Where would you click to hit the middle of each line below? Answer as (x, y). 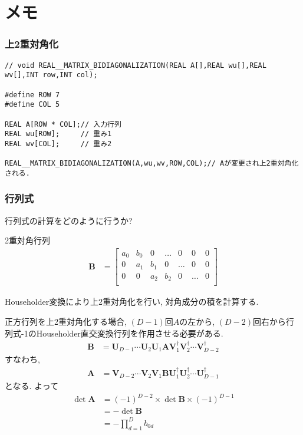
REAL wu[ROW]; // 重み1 (58, 134)
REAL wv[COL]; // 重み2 (58, 144)
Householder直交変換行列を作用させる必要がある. (130, 333)
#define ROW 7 (32, 95)
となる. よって (32, 386)
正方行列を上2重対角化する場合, (66, 321)
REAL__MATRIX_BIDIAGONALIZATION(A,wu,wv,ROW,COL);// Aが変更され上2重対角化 (152, 164)
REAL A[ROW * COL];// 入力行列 (63, 124)
